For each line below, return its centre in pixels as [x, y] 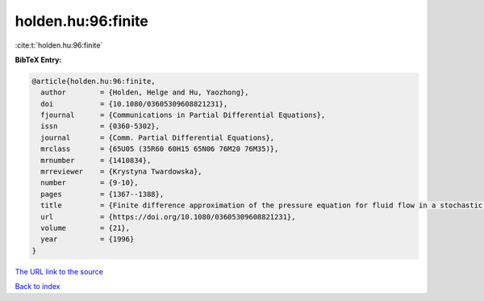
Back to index [38, 286]
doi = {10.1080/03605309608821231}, [134, 104]
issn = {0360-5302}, [100, 126]
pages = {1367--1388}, [102, 194]
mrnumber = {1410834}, [96, 160]
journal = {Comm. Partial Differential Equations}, [158, 138]
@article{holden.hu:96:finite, [94, 81]
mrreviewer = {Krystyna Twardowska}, [121, 172]
